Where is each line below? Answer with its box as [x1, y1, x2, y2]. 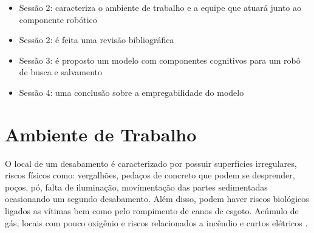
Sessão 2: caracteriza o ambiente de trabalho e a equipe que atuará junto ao [19, 1, 302, 13]
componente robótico [19, 13, 97, 25]
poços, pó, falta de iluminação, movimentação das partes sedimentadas [5, 180, 268, 193]
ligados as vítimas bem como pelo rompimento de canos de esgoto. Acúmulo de [5, 204, 299, 217]
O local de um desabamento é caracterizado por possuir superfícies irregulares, [5, 157, 297, 169]
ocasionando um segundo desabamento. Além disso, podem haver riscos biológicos [5, 192, 309, 205]
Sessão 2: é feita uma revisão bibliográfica [19, 33, 174, 46]
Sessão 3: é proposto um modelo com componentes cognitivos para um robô [19, 53, 301, 66]
